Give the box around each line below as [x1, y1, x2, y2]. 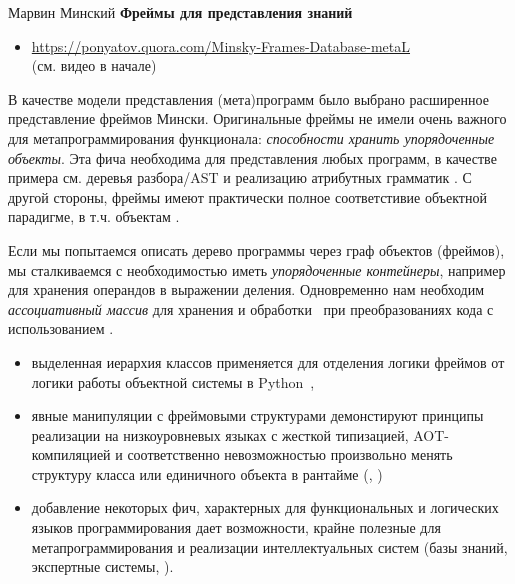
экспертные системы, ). [31, 556, 174, 577]
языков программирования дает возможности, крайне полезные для [31, 517, 441, 538]
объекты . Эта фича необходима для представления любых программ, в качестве [8, 147, 497, 168]
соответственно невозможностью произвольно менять [127, 444, 453, 465]
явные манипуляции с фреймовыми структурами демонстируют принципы [31, 405, 484, 426]
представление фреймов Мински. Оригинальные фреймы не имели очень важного [8, 108, 507, 129]
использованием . [8, 318, 114, 339]
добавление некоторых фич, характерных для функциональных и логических [31, 497, 499, 518]
